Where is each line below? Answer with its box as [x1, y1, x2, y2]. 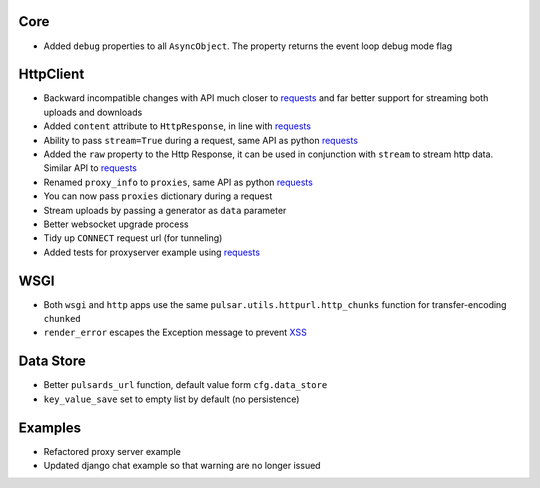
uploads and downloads [43, 106, 143, 118]
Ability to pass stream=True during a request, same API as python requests [43, 134, 359, 146]
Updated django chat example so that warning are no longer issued [43, 460, 321, 471]
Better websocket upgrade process [43, 218, 189, 230]
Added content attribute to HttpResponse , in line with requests [43, 120, 312, 132]
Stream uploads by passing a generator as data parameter [43, 204, 287, 216]
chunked [43, 313, 82, 325]
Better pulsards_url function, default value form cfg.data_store [43, 379, 328, 391]
